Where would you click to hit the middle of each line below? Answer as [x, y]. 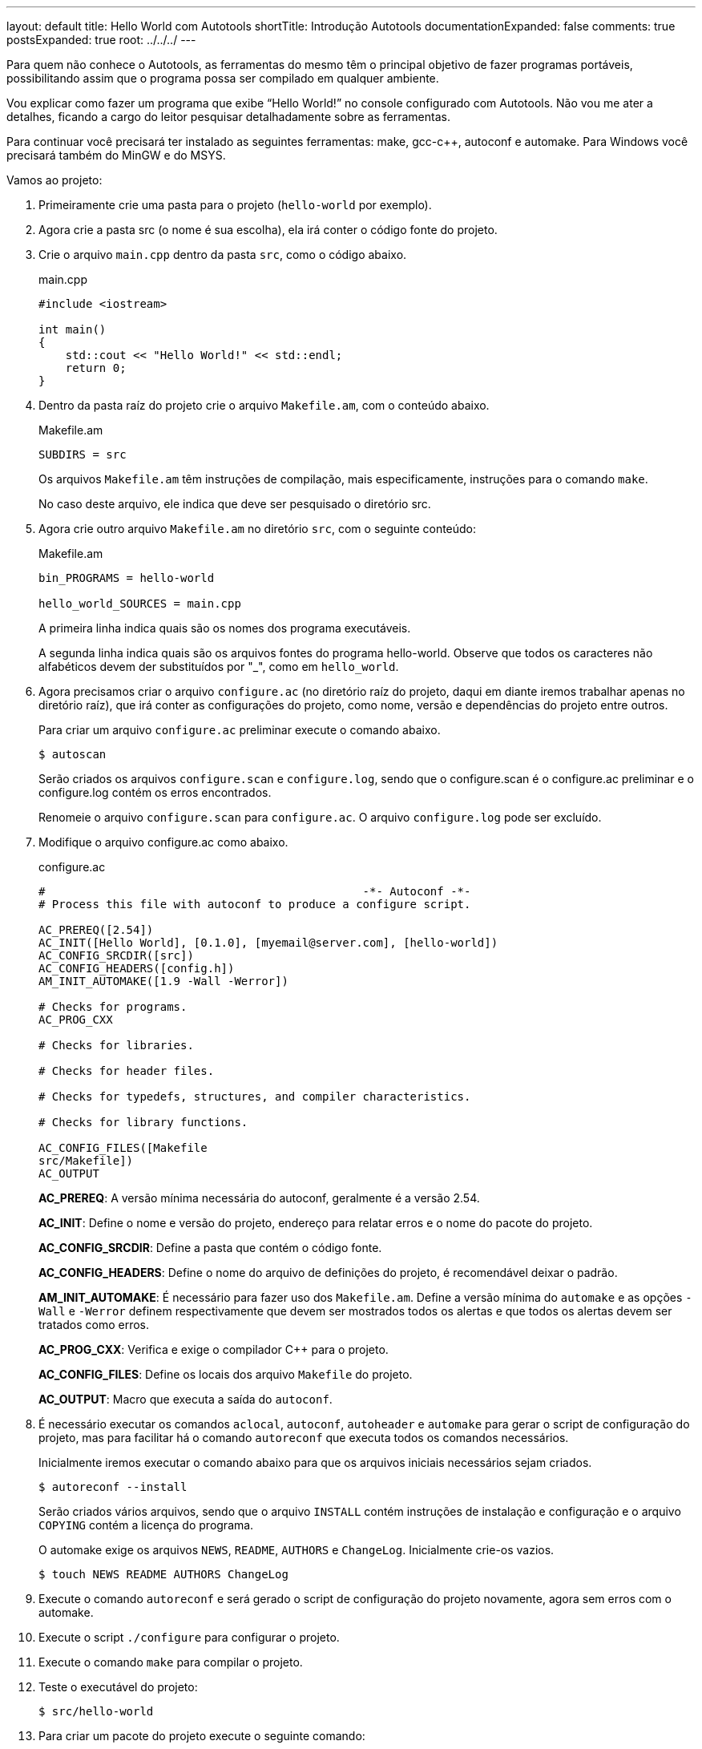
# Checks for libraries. [116, 1045]
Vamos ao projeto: [54, 180]
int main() [73, 329]
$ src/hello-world [96, 1711]
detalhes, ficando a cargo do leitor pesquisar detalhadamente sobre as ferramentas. [228, 117]
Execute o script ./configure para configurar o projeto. [189, 1637]
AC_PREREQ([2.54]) [96, 930]
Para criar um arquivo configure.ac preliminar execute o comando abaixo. [240, 730]
